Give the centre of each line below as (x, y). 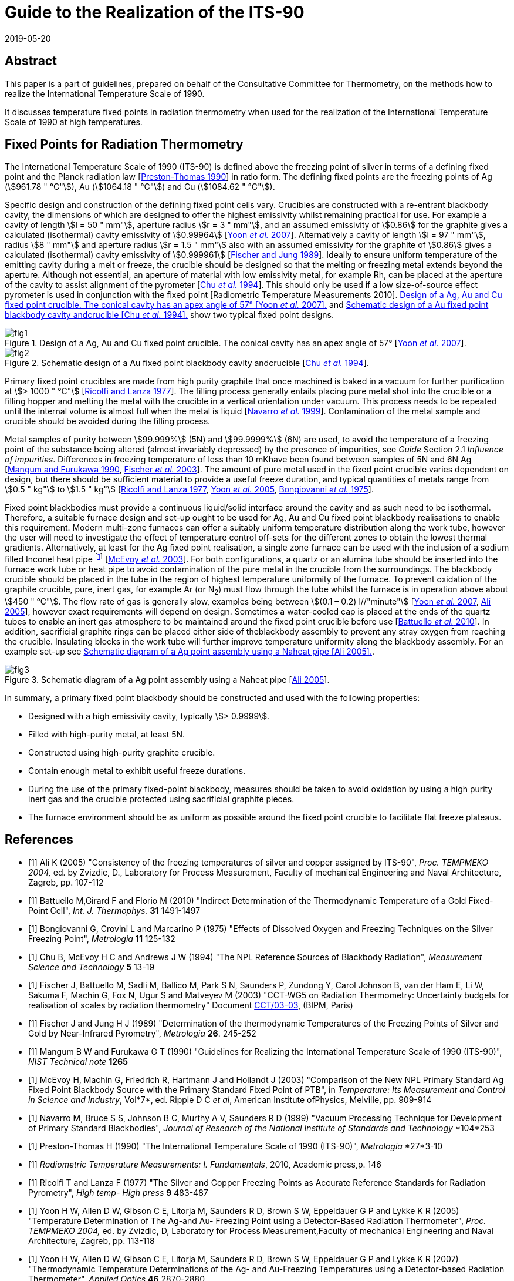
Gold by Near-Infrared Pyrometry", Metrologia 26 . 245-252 (142, 1033)
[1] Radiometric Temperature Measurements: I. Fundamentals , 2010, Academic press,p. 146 (205, 1164)
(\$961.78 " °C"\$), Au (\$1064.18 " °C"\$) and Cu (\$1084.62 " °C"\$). (140, 187)
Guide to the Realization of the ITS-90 (155, 12)
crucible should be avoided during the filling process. (108, 421)
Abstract (31, 61)
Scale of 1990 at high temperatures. (74, 122)
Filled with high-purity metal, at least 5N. (107, 734)
